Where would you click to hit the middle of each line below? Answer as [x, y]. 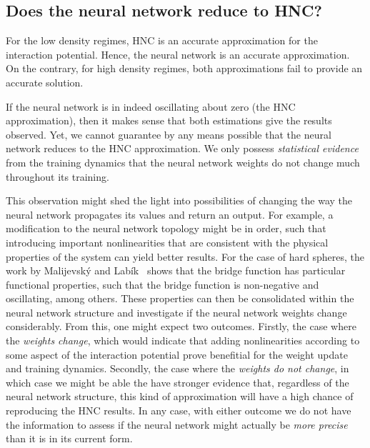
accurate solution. [45, 82]
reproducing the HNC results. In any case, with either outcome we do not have [179, 410]
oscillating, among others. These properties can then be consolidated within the [180, 298]
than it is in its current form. [69, 438]
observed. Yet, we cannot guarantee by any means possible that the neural [169, 134]
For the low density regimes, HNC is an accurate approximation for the [162, 40]
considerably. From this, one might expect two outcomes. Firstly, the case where [181, 326]
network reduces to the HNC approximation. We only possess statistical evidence [182, 148]
